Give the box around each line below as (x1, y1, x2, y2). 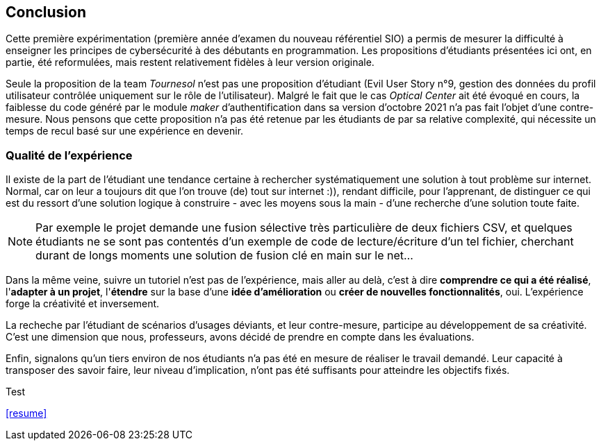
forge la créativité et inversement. (6, 298, 160, 310)
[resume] (6, 407, 47, 420)
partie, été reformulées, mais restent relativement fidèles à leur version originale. (6, 56, 374, 69)
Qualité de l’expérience (6, 148, 133, 162)
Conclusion (6, 3, 87, 21)
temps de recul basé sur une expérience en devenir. (6, 125, 244, 137)
